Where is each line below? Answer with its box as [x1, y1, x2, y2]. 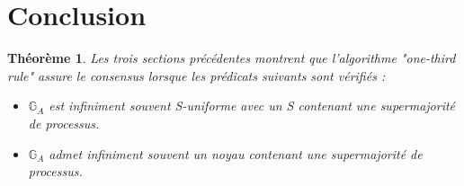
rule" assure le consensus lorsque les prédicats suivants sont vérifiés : [7, 66, 386, 84]
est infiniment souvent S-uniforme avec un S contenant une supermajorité [49, 96, 456, 115]
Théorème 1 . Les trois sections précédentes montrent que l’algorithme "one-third [7, 49, 456, 67]
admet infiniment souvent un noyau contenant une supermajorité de [49, 144, 423, 163]
